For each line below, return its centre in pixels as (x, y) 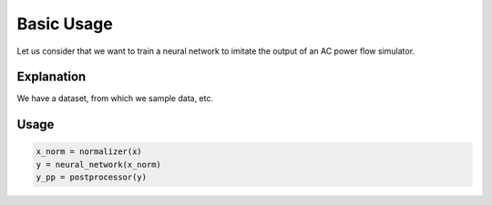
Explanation (51, 77)
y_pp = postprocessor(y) (92, 177)
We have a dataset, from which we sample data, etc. (115, 98)
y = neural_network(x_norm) (98, 164)
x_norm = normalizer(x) (89, 152)
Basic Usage (65, 24)
